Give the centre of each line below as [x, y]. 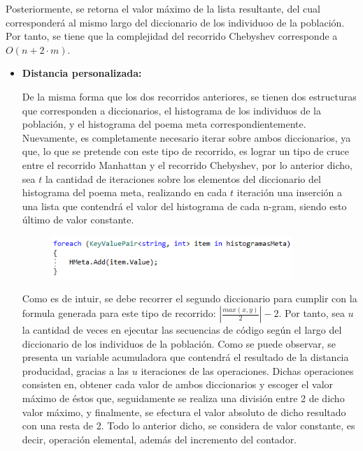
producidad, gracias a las [76, 370]
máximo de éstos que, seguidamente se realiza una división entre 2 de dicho [183, 398]
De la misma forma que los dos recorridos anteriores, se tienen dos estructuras [189, 96]
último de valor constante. [78, 220]
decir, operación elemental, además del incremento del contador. [159, 439]
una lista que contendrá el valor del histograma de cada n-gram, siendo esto [184, 206]
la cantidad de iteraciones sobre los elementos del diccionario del [183, 178]
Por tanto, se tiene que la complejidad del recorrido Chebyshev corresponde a [172, 36]
